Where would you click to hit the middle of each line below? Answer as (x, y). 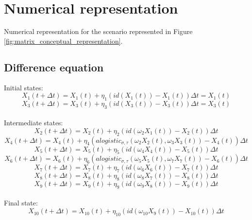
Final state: (21, 203)
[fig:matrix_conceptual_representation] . (63, 41)
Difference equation (54, 67)
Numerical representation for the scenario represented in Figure (98, 31)
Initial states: (24, 87)
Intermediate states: (34, 123)
